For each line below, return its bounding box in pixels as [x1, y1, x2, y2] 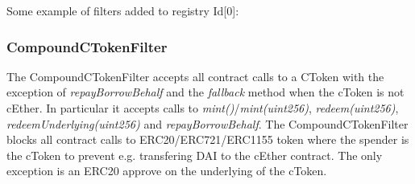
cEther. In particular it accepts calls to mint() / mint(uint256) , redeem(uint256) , [6, 100, 399, 116]
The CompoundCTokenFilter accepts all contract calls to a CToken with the [6, 67, 384, 84]
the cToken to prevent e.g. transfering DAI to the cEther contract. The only [6, 146, 383, 163]
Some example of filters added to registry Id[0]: [6, 2, 239, 18]
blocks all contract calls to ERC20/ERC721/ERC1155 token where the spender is [6, 131, 409, 148]
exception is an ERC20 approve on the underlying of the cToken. [6, 162, 327, 179]
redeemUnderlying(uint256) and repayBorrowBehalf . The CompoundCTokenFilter [6, 115, 409, 132]
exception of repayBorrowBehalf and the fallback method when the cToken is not [6, 84, 405, 100]
